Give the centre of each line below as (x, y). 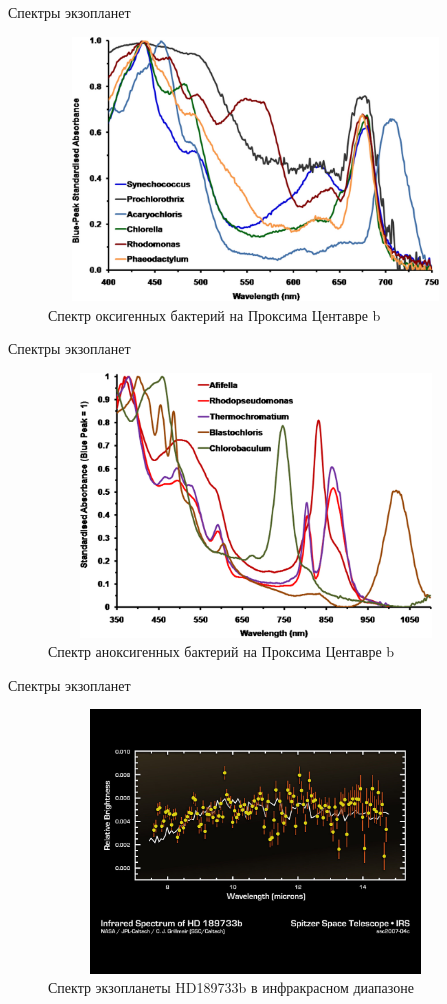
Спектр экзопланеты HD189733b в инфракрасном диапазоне (231, 987)
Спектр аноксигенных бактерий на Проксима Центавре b (221, 651)
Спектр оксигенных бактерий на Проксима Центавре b (214, 314)
